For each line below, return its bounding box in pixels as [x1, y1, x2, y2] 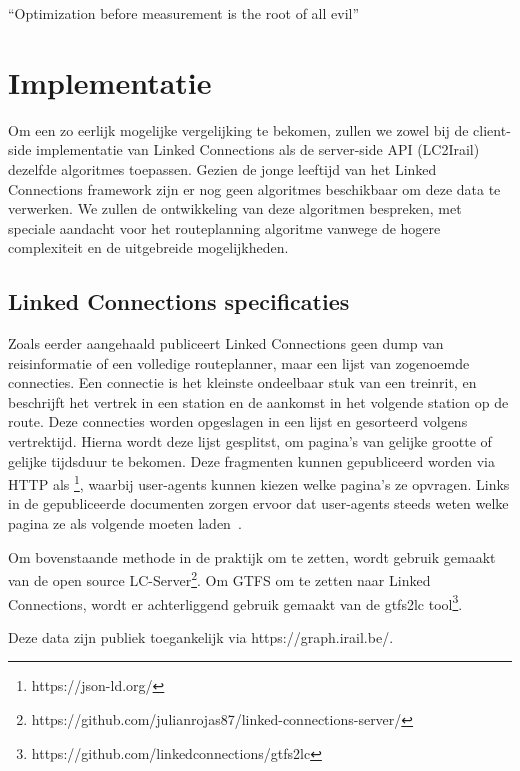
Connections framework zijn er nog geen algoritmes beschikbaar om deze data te [8, 178, 501, 199]
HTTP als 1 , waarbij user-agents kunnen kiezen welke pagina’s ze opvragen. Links [8, 471, 510, 494]
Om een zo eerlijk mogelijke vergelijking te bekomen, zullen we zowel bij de [8, 119, 469, 140]
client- [473, 119, 511, 140]
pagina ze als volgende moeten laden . [8, 513, 242, 534]
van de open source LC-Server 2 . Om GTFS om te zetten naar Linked [8, 567, 431, 590]
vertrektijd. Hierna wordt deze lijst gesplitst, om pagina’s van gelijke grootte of [8, 431, 492, 452]
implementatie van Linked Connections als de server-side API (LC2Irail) [36, 139, 480, 160]
